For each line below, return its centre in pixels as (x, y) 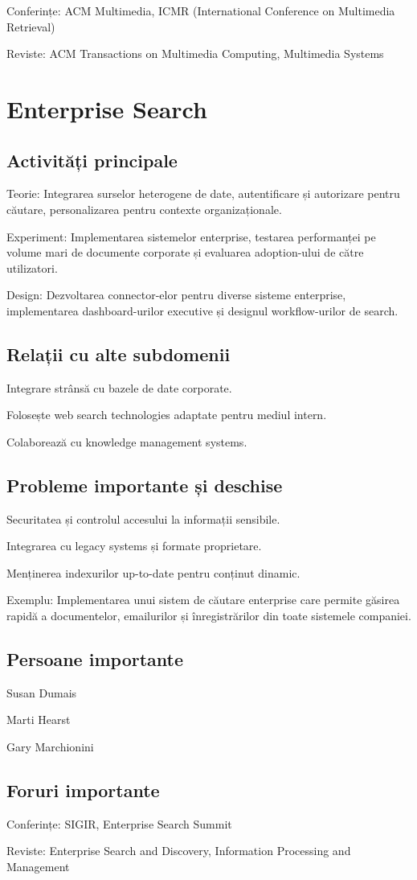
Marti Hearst (39, 720)
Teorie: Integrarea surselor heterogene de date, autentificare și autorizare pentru (203, 193)
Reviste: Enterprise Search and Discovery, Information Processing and (179, 851)
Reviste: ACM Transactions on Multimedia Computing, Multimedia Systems (195, 53)
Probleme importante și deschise (145, 485)
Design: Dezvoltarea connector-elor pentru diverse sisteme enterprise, (176, 295)
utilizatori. (32, 267)
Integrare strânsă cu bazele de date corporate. (119, 387)
